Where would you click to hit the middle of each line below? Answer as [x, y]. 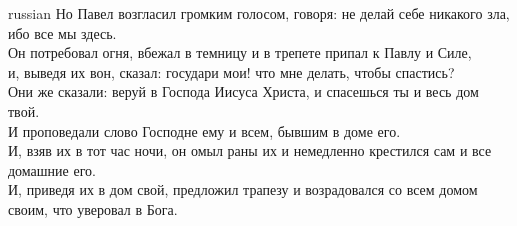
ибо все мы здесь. [62, 32]
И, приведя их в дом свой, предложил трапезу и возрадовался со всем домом [243, 189]
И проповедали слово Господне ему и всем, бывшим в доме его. [204, 130]
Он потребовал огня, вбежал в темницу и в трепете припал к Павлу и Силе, [240, 52]
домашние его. [52, 169]
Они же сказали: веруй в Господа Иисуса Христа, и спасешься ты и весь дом [243, 91]
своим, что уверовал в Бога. [93, 208]
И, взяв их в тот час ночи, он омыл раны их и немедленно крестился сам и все [250, 150]
